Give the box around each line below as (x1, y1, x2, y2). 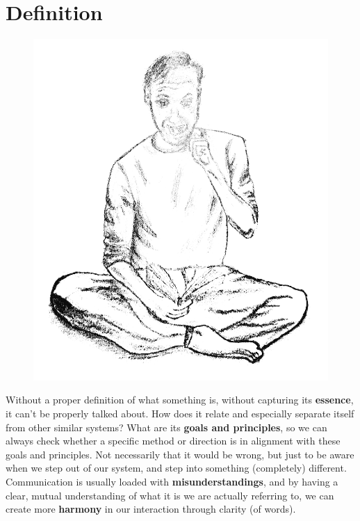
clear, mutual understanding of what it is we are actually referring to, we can (6, 488, 334, 502)
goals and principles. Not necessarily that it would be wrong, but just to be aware (6, 447, 354, 461)
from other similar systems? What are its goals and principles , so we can (6, 419, 327, 434)
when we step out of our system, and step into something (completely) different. (6, 460, 347, 475)
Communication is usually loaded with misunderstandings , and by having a (6, 474, 338, 489)
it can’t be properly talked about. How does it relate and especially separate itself (6, 406, 354, 421)
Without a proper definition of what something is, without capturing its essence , (6, 392, 354, 407)
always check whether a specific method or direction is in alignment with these (6, 433, 341, 448)
